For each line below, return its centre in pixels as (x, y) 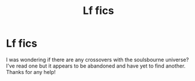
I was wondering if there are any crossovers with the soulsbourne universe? (97, 59)
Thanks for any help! (31, 72)
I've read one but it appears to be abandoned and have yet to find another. (96, 66)
